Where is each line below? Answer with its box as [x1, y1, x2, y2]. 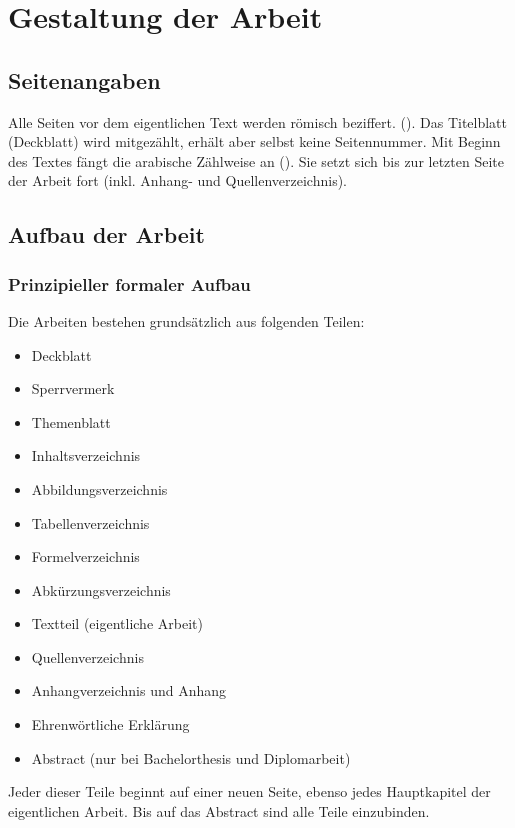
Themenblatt [31, 411, 111, 432]
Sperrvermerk [31, 378, 115, 399]
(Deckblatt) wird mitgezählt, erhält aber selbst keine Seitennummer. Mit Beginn [8, 131, 501, 152]
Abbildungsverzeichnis [31, 478, 168, 499]
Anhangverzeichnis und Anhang [31, 680, 227, 701]
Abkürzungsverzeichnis [31, 579, 171, 600]
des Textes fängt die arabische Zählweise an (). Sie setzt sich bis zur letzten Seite [8, 150, 504, 171]
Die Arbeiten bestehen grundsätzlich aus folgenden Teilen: [8, 310, 365, 331]
